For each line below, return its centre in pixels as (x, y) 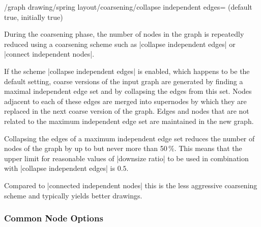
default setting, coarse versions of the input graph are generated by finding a (124, 81)
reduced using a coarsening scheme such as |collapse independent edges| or (120, 44)
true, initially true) (34, 17)
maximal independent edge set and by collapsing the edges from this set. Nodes (128, 91)
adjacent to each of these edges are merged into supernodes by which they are (125, 101)
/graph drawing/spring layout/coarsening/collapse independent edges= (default (128, 7)
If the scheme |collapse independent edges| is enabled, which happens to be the (127, 71)
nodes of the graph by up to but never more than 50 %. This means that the (123, 148)
